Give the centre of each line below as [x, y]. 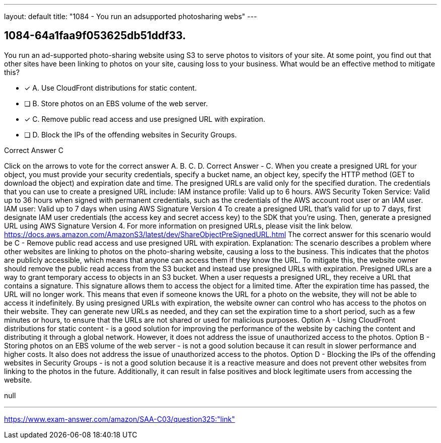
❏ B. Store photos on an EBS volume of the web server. [116, 103]
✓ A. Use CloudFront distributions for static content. [111, 88]
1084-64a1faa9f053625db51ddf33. [95, 36]
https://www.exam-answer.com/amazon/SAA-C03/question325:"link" [120, 419]
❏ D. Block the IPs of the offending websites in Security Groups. [131, 134]
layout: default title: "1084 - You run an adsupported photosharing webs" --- [131, 16]
